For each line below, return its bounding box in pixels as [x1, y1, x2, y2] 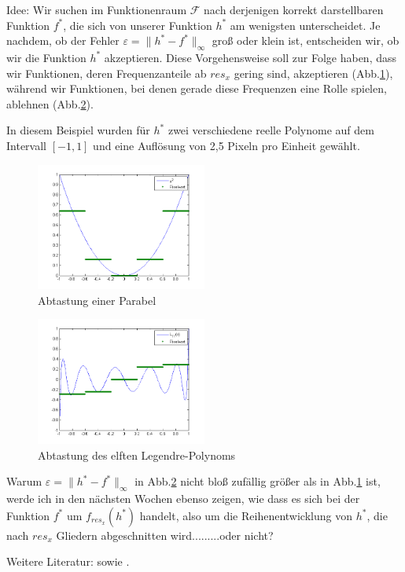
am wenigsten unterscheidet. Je [230, 16, 381, 33]
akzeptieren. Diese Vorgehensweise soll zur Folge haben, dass [104, 49, 397, 65]
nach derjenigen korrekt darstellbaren [204, 2, 384, 17]
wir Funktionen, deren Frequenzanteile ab [6, 64, 207, 81]
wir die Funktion [6, 49, 87, 65]
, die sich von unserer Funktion [63, 16, 212, 33]
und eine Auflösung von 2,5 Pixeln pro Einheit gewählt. [93, 137, 360, 153]
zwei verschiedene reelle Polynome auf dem [168, 122, 374, 138]
